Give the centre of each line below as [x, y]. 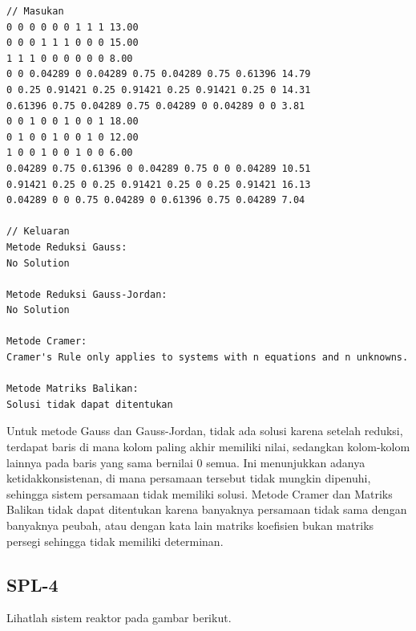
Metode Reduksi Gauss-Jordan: [87, 294]
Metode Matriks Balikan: [73, 389]
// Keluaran [38, 232]
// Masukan [35, 11]
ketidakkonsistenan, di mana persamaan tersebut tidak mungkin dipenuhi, [189, 478]
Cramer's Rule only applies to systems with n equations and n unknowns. [208, 358]
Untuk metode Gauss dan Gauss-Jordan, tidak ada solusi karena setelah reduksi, [205, 431]
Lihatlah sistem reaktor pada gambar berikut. [119, 618]
